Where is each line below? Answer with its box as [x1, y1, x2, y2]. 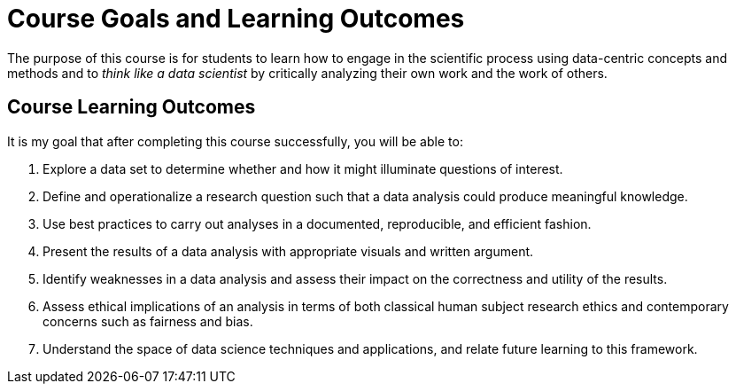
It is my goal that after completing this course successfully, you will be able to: [7, 133, 463, 149]
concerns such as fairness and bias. [43, 313, 253, 329]
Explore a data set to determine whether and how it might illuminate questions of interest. [43, 160, 563, 176]
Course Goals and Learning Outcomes [7, 4, 465, 34]
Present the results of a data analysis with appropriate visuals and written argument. [43, 243, 534, 259]
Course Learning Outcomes [7, 96, 256, 119]
